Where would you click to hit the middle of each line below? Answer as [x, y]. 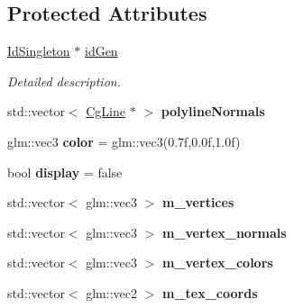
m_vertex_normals [224, 232]
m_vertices [198, 202]
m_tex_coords [210, 292]
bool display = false [65, 172]
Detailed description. [64, 81]
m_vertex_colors [217, 263]
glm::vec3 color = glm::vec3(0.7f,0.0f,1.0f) [124, 141]
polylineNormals [213, 111]
